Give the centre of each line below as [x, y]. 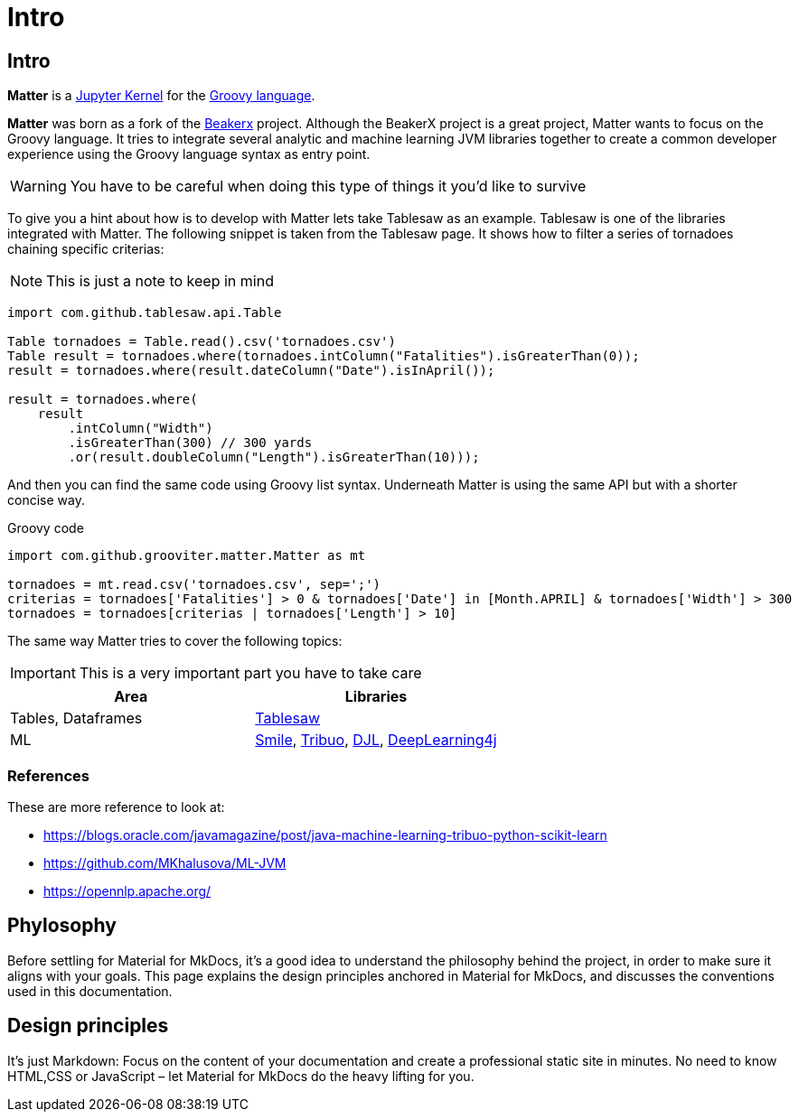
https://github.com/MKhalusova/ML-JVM [165, 863]
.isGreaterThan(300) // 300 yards [190, 443]
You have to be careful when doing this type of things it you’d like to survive [328, 186]
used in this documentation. [90, 991]
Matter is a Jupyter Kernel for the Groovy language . [161, 96]
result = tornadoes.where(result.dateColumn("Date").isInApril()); [251, 371]
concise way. [46, 500]
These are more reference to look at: [116, 807]
